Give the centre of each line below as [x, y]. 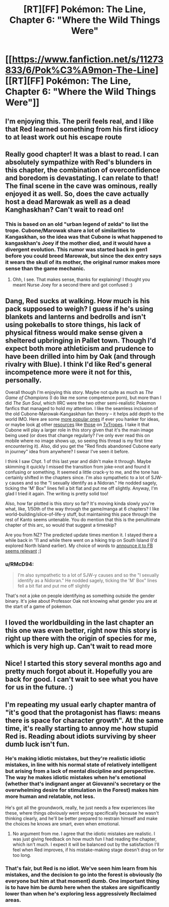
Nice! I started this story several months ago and [83, 663]
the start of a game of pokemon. [39, 606]
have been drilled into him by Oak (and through [80, 356]
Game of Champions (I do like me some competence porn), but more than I [83, 398]
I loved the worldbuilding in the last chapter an [79, 622]
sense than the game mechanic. [45, 268]
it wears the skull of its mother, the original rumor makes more [83, 262]
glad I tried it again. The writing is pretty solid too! [57, 494]
